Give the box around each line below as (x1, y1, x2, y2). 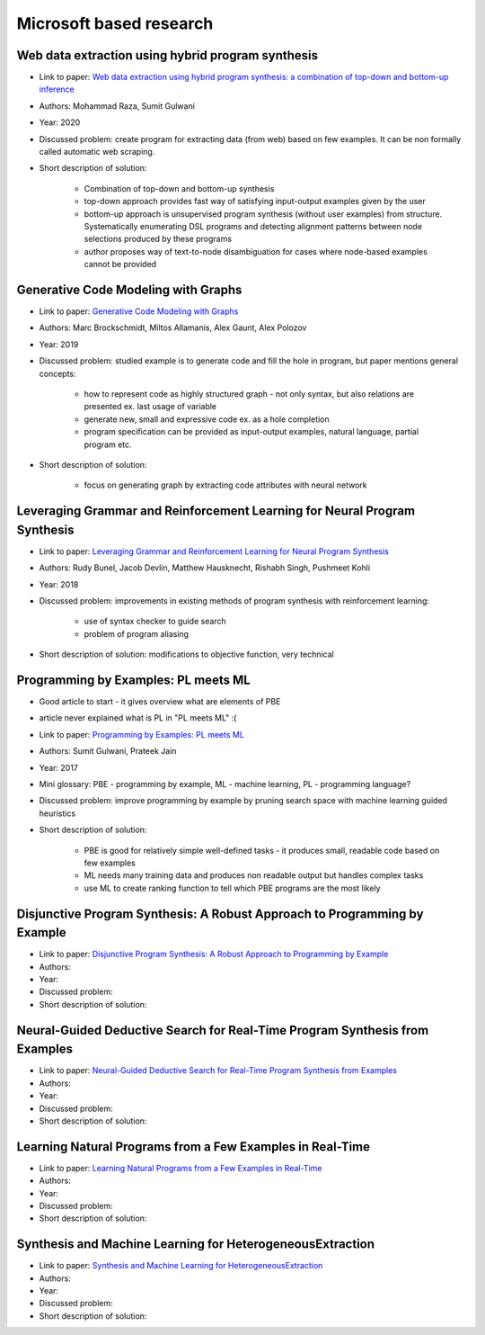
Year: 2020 (39, 117, 81, 128)
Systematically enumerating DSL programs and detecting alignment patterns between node (84, 220, 422, 231)
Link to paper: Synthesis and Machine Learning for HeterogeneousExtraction (39, 1260, 323, 1271)
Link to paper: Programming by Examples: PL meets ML (39, 729, 244, 739)
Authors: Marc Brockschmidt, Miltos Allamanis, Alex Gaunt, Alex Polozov (39, 322, 307, 333)
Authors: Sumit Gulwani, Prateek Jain (39, 746, 177, 757)
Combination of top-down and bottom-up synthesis (84, 183, 275, 193)
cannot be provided (84, 259, 157, 270)
